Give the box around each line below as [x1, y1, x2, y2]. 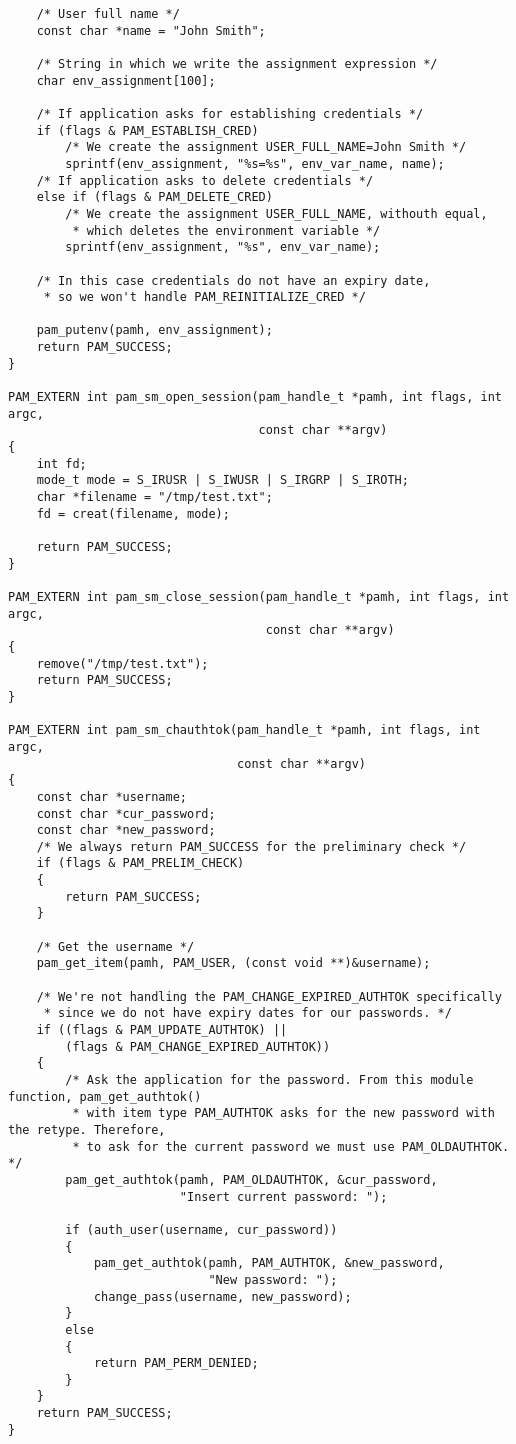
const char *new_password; [36, 823, 216, 838]
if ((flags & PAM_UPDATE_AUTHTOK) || [36, 1023, 288, 1038]
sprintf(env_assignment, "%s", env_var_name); [65, 240, 381, 255]
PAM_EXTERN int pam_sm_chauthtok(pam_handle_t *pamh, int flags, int [8, 723, 481, 738]
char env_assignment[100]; [36, 73, 216, 88]
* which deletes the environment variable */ [72, 223, 381, 238]
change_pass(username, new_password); [93, 1289, 352, 1304]
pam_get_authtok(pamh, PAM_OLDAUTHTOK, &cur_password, [65, 1172, 438, 1187]
